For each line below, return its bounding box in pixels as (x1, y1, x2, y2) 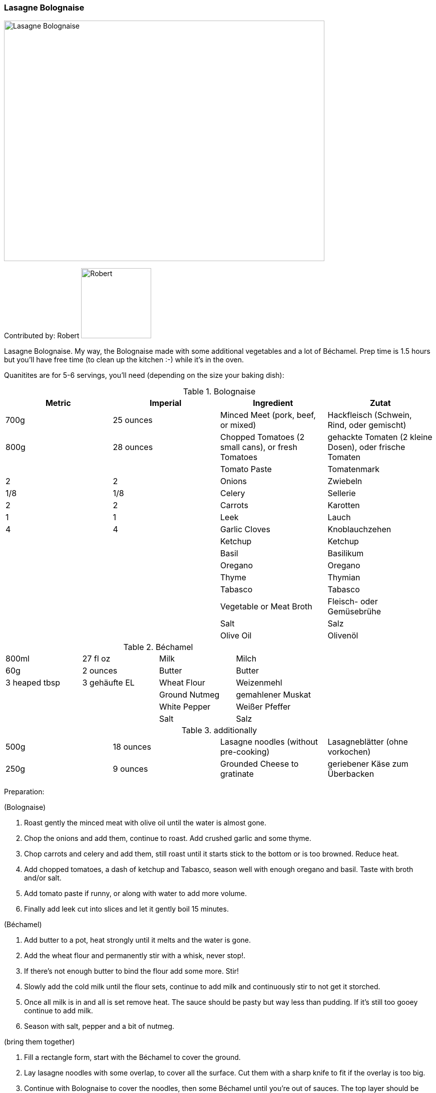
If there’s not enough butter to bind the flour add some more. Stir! (24, 967, 239, 976)
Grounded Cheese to (220, 759, 299, 769)
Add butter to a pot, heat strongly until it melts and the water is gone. (24, 936, 251, 945)
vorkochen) (327, 747, 371, 757)
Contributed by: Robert (4, 331, 80, 340)
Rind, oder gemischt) (327, 420, 406, 430)
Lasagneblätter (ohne (327, 737, 408, 747)
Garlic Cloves (220, 524, 270, 535)
